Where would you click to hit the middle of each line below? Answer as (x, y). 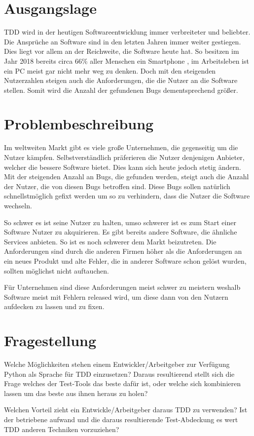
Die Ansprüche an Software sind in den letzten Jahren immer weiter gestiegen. (123, 41)
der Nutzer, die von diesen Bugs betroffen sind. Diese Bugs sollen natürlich (117, 186)
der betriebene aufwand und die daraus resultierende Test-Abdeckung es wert (121, 419)
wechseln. (18, 205)
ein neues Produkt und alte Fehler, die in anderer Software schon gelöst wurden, (125, 260)
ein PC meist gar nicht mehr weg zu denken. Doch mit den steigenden (110, 70)
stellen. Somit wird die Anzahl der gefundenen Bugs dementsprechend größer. (121, 90)
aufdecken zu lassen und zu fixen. (54, 306)
